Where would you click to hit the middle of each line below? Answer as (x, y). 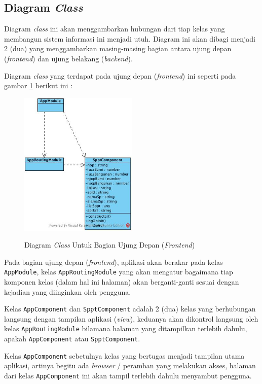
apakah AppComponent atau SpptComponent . (72, 339)
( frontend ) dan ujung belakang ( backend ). (68, 58)
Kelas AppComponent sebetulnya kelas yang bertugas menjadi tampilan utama (124, 355)
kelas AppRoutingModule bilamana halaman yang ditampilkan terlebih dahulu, (126, 328)
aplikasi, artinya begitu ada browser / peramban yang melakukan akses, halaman (130, 365)
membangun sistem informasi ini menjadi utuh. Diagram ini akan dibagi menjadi (130, 38)
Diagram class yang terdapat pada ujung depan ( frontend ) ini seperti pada (120, 75)
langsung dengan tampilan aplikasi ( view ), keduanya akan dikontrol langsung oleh (131, 318)
